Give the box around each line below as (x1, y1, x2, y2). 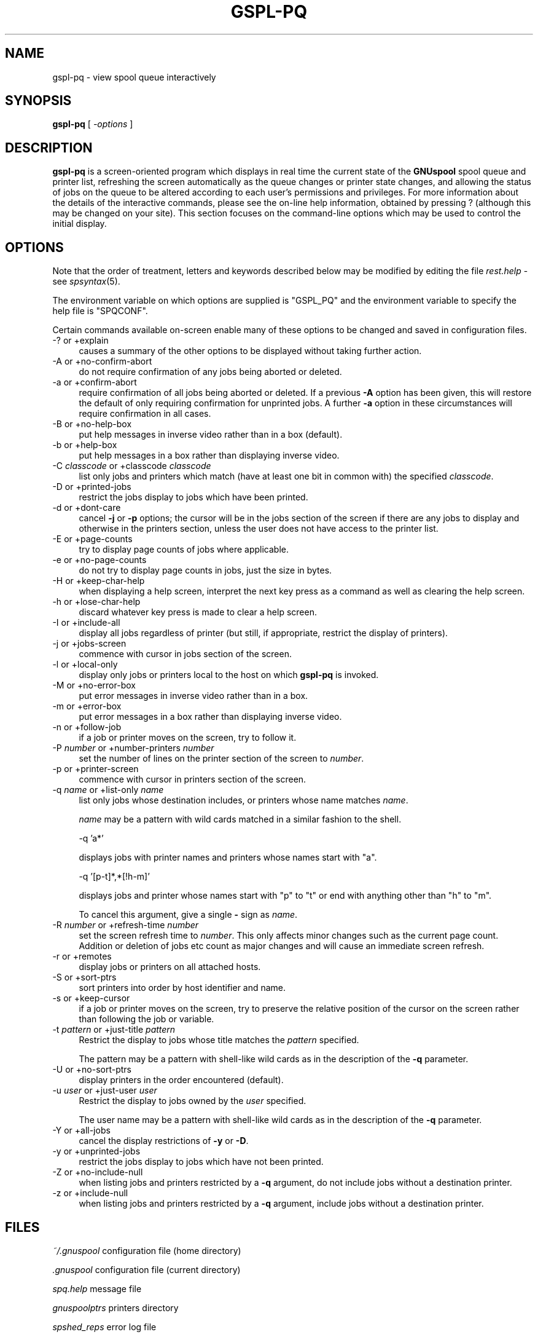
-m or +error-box (52, 701, 122, 712)
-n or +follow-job (52, 722, 122, 733)
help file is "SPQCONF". (52, 306, 148, 317)
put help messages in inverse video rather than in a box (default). (79, 429, 343, 440)
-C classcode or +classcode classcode (52, 460, 211, 471)
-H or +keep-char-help (52, 575, 145, 586)
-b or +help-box (52, 440, 117, 451)
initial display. (52, 218, 107, 229)
